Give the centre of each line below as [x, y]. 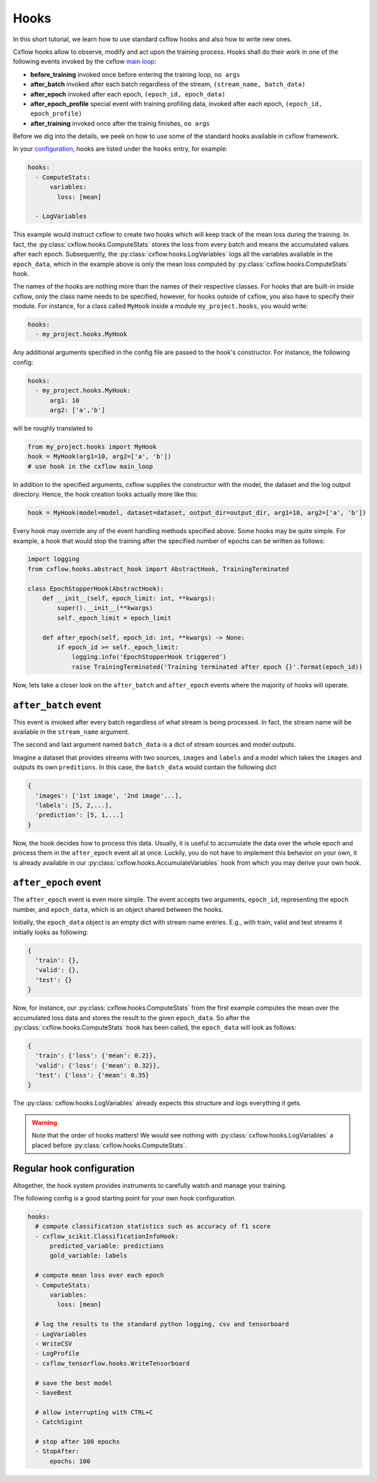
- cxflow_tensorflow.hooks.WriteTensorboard [112, 1363]
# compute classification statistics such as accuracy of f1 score [153, 1227]
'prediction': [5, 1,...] [79, 815]
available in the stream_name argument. [71, 732]
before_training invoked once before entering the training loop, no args [135, 74]
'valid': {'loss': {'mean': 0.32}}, [98, 1065]
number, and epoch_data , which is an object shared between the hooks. [118, 909]
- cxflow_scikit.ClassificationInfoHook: [107, 1236]
